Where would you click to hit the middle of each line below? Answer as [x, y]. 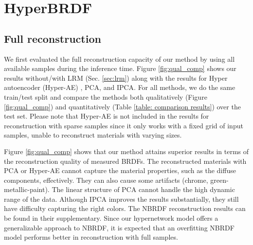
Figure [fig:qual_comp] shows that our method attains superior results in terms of [126, 151]
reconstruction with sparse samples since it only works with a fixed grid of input [124, 125]
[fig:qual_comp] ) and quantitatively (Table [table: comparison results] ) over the [122, 106]
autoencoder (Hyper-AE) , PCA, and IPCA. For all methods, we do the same [120, 87]
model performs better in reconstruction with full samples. [91, 237]
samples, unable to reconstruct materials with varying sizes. [93, 135]
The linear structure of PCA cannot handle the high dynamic [143, 189]
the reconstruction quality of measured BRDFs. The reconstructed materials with [125, 161]
